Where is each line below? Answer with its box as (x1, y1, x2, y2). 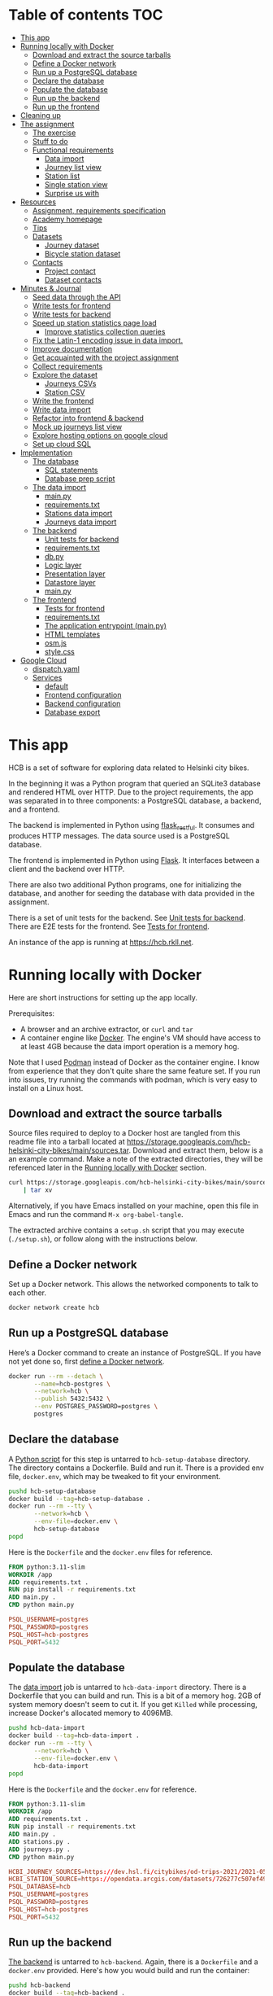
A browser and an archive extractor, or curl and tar (19, 1024, 193, 1034)
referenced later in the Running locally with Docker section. (8, 1162, 207, 1173)
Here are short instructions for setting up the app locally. (8, 992, 197, 1002)
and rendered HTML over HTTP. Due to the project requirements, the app (8, 787, 253, 797)
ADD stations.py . (8, 1837, 71, 1845)
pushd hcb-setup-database (8, 1487, 96, 1495)
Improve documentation (32, 344, 113, 353)
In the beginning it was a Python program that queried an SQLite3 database (8, 778, 262, 788)
